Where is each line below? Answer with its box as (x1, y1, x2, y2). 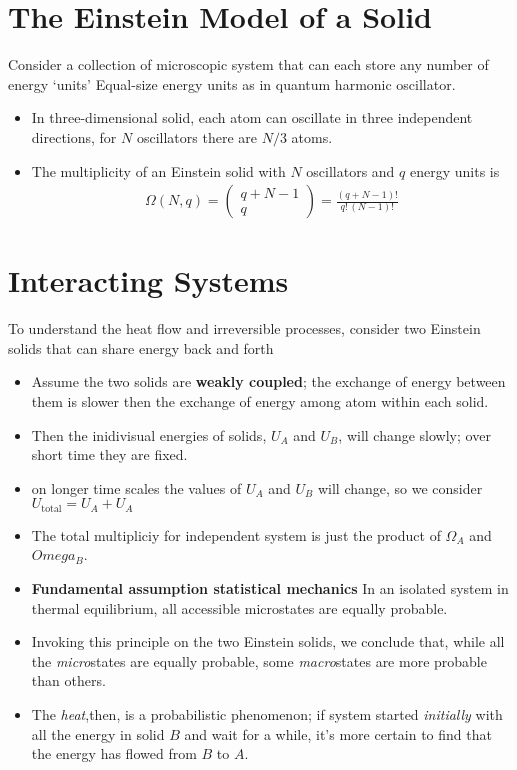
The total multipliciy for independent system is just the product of (31, 524, 441, 545)
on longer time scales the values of (31, 477, 242, 498)
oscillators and (306, 160, 395, 181)
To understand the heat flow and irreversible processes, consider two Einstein (8, 318, 481, 339)
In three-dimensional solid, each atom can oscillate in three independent (31, 107, 473, 128)
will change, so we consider (317, 477, 483, 498)
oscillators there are (136, 126, 257, 147)
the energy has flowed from (31, 743, 197, 764)
